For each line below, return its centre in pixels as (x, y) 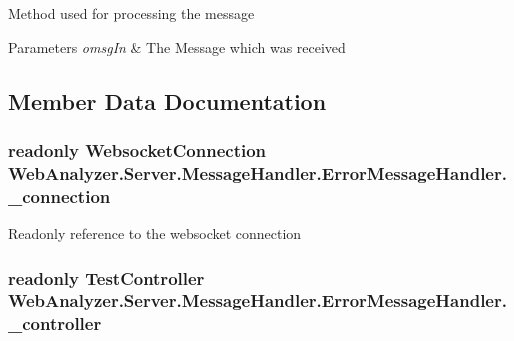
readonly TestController (106, 277)
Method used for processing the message (131, 13)
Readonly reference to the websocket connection (155, 233)
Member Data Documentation (167, 100)
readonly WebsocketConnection (137, 149)
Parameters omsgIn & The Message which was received (177, 46)
